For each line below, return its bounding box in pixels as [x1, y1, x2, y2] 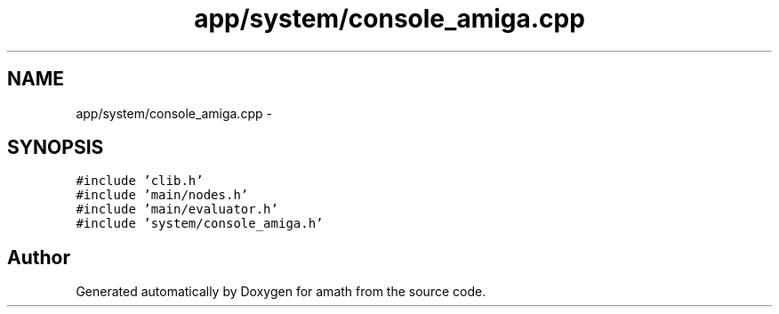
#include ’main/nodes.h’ [76, 188, 249, 203]
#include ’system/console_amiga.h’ [76, 216, 324, 231]
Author [7, 246, 70, 269]
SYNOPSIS [7, 136, 104, 159]
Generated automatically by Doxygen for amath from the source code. [76, 284, 486, 300]
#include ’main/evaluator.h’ [76, 202, 278, 217]
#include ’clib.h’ [76, 173, 204, 189]
